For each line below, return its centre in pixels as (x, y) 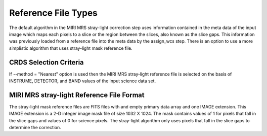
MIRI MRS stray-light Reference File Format (77, 95)
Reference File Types (53, 13)
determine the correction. (35, 128)
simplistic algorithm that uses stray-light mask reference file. (71, 48)
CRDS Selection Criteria (46, 62)
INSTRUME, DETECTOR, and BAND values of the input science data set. (82, 81)
